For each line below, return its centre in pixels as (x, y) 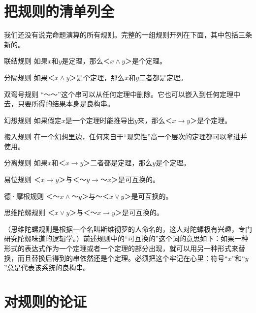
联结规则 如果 (26, 61)
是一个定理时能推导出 (100, 120)
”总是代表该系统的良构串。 (47, 267)
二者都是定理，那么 (121, 163)
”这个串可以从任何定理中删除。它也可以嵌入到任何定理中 (149, 94)
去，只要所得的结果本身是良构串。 (59, 104)
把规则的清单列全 (59, 11)
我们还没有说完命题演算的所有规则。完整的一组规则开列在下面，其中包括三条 (128, 35)
